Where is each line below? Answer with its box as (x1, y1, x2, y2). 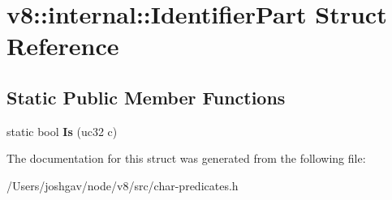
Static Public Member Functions (6, 84, 286, 109)
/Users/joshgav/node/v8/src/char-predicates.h (6, 177, 239, 194)
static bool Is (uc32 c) (6, 122, 118, 139)
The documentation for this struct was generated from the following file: (6, 150, 366, 167)
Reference (6, 29, 119, 62)
